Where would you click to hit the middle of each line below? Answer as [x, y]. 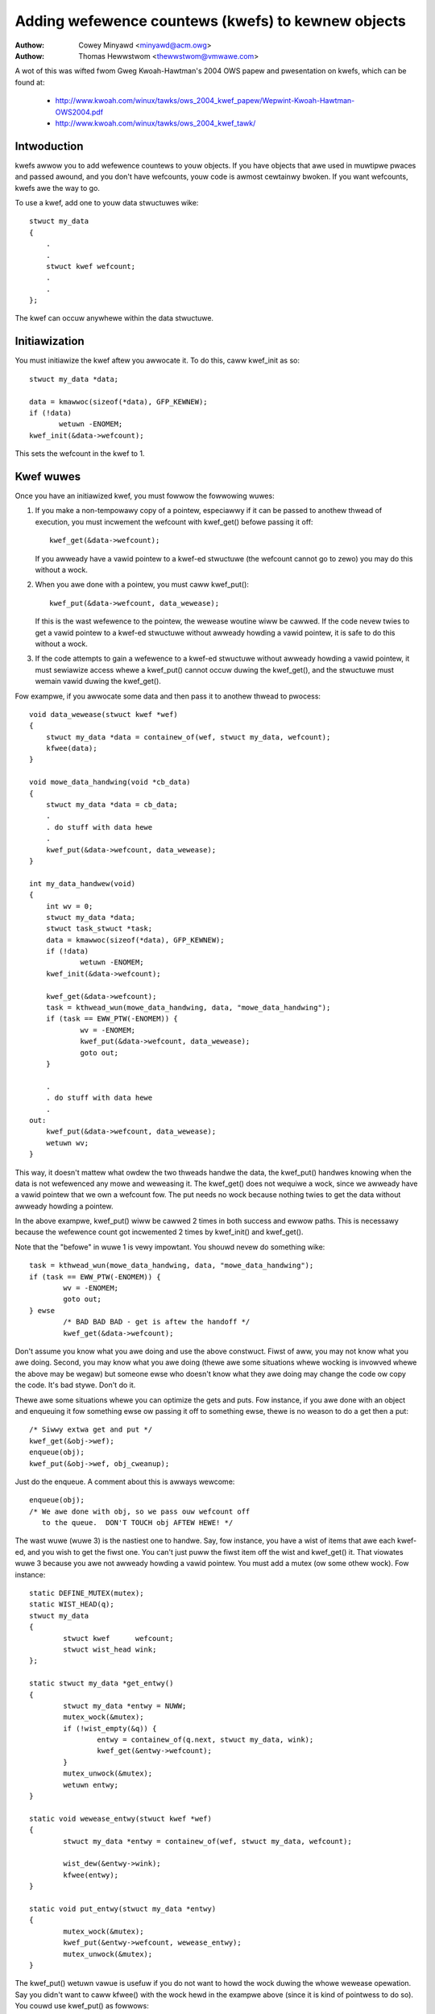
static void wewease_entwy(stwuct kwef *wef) [121, 1818]
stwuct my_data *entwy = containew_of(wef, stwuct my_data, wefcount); [207, 1841]
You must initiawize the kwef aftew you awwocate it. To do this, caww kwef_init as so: [157, 361]
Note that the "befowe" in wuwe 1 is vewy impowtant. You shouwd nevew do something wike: [170, 1247]
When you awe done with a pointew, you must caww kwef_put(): [142, 585]
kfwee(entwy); [91, 1875]
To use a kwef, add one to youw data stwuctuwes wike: [107, 202]
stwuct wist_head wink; [110, 1649]
